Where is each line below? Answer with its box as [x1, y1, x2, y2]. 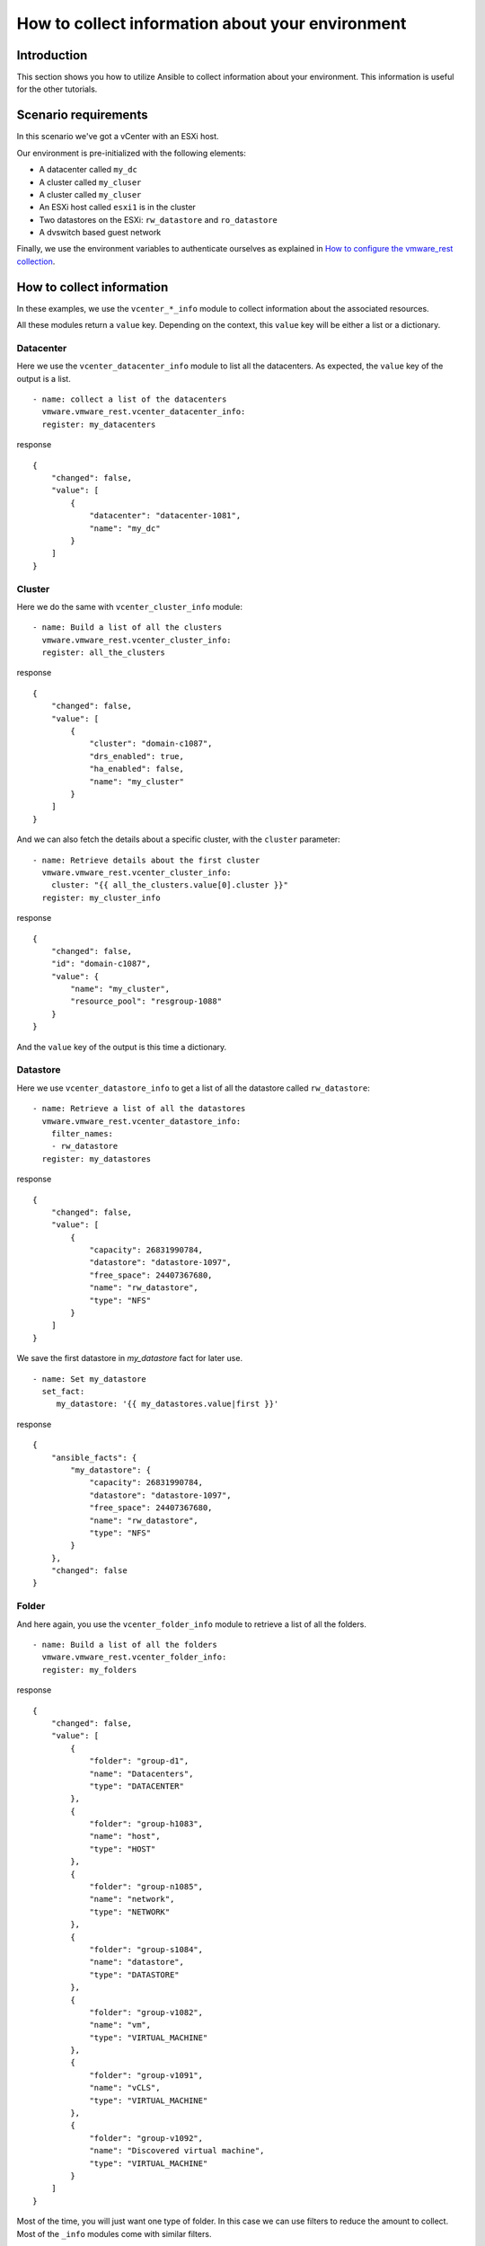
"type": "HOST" [89, 1844, 156, 1854]
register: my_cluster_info [41, 892, 161, 903]
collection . [16, 256, 56, 267]
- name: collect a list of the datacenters [32, 394, 227, 404]
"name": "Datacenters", [89, 1768, 194, 1779]
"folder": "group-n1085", [89, 1882, 204, 1892]
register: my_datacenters [41, 419, 156, 429]
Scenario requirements [16, 108, 148, 123]
